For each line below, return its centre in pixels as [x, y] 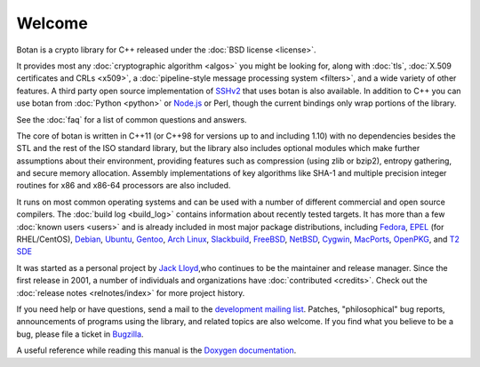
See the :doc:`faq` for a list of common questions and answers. [132, 119]
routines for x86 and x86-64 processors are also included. [124, 186]
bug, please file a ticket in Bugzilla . [80, 334]
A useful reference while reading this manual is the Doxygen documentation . [156, 350]
